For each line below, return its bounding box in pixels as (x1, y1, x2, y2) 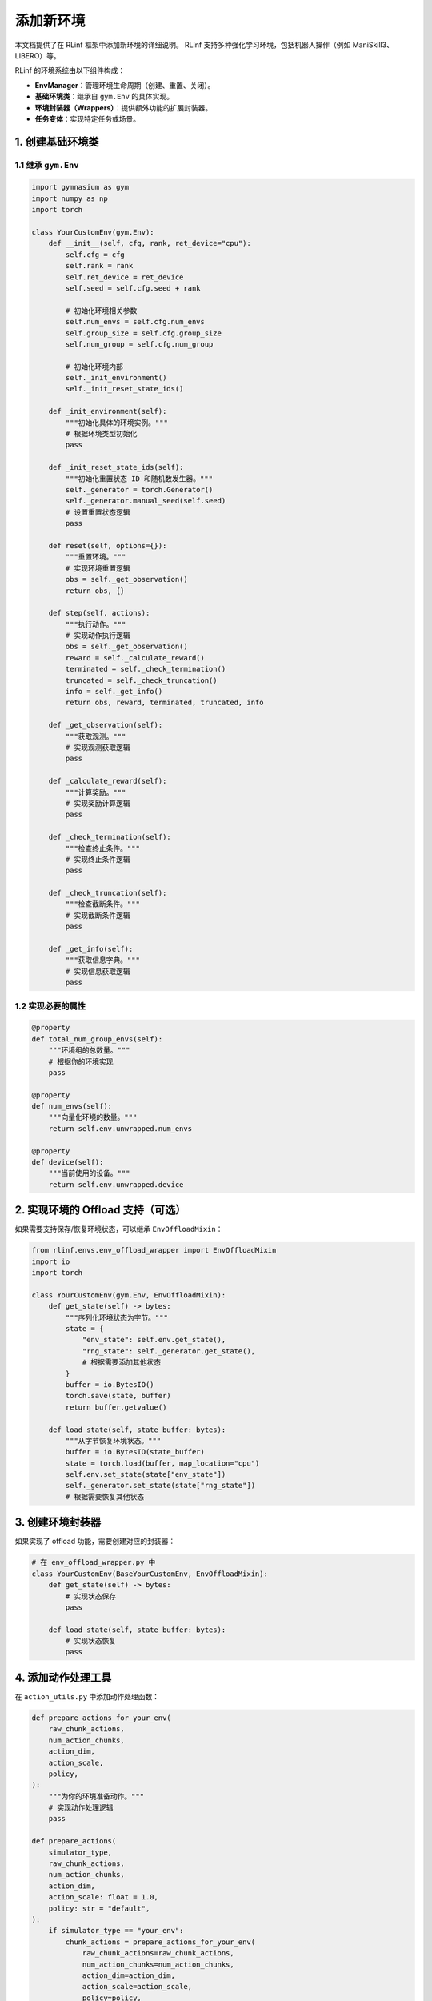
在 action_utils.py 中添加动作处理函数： (14, 1691, 160, 1701)
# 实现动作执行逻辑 (65, 631, 130, 640)
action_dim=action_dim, (82, 1971, 176, 1980)
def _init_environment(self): (48, 407, 167, 416)
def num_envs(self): (31, 1101, 112, 1111)
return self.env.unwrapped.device (48, 1180, 184, 1189)
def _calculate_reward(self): (48, 776, 167, 786)
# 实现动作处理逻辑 (48, 1803, 114, 1812)
